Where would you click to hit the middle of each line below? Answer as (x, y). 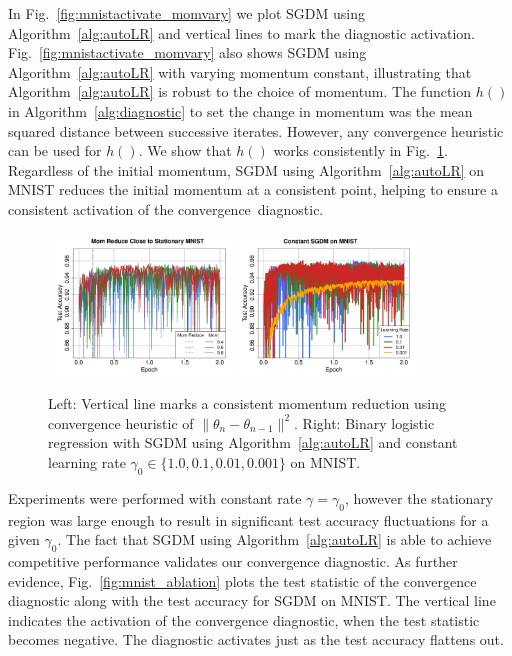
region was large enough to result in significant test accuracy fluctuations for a (248, 519)
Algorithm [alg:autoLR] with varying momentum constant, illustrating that (240, 71)
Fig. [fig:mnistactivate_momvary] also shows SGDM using (187, 52)
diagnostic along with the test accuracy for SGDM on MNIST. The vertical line (252, 600)
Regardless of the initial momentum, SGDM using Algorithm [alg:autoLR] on (246, 169)
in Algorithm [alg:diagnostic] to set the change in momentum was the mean (240, 110)
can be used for (55, 150)
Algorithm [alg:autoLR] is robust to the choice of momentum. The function (240, 91)
